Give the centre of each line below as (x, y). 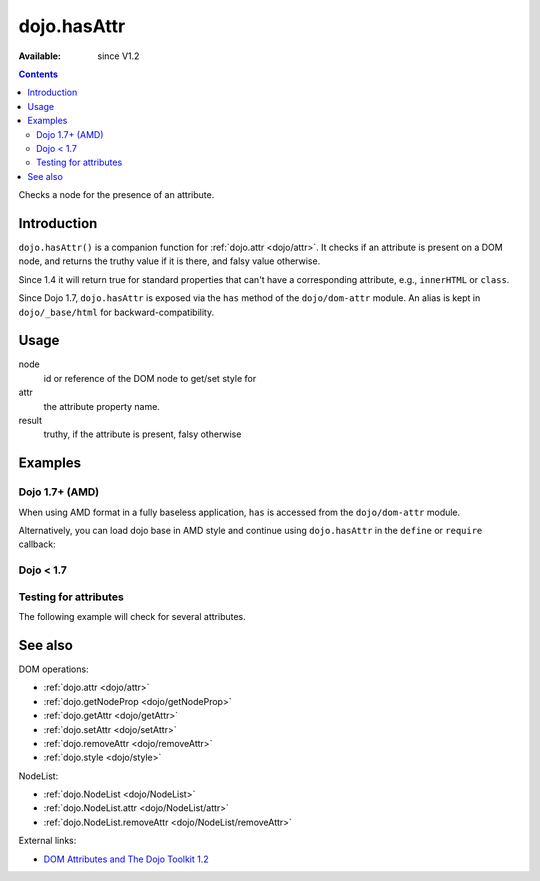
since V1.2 (118, 56)
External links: (47, 841)
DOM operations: (53, 669)
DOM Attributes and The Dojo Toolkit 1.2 (126, 859)
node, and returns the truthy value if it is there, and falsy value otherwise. (169, 261)
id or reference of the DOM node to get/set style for (150, 378)
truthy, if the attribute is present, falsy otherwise (142, 434)
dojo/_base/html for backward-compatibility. (116, 312)
